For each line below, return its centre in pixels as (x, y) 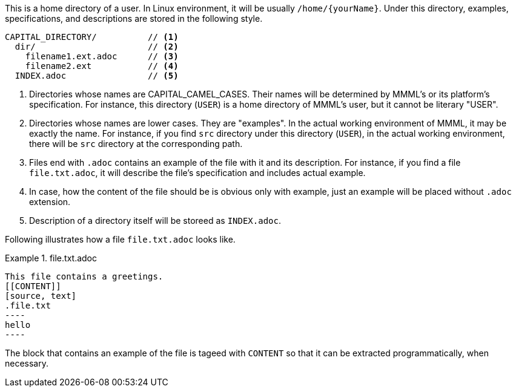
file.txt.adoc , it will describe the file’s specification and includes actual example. (197, 173)
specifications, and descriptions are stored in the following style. (134, 18)
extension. (50, 202)
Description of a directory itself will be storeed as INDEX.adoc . (155, 220)
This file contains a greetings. (84, 276)
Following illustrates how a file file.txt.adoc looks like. (120, 239)
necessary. (27, 363)
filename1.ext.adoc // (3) (102, 56)
